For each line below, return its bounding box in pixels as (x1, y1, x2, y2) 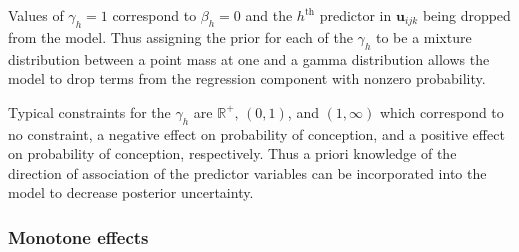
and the (245, 5, 293, 25)
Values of (8, 5, 64, 25)
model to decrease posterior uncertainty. (8, 182, 254, 203)
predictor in (319, 5, 392, 25)
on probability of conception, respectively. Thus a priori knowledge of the (8, 143, 457, 164)
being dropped (422, 5, 511, 25)
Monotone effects (8, 224, 149, 249)
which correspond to (379, 101, 504, 122)
